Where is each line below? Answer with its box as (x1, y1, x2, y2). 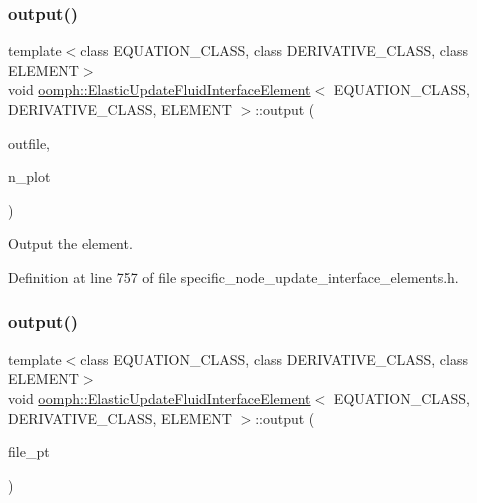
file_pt (8, 441, 50, 462)
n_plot (8, 166, 51, 187)
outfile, (8, 132, 51, 153)
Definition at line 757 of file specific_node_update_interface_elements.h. (8, 266, 459, 287)
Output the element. (8, 233, 133, 254)
